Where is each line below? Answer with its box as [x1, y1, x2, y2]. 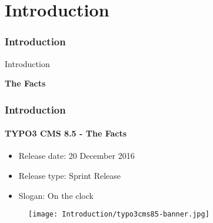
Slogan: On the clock [18, 189, 94, 201]
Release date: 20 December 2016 [18, 149, 135, 162]
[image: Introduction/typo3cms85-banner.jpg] [28, 210, 209, 219]
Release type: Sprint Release [18, 169, 121, 182]
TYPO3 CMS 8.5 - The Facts [5, 127, 127, 139]
